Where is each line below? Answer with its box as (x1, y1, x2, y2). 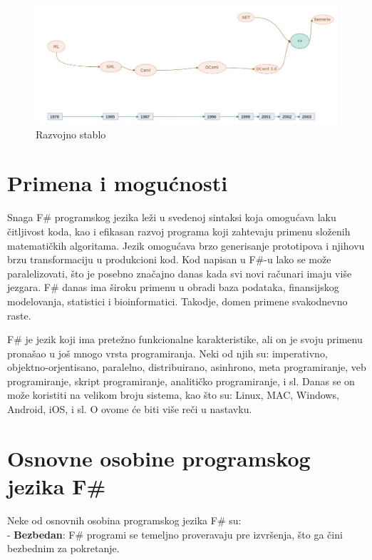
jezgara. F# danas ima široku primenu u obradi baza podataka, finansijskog (7, 280, 339, 295)
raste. (7, 307, 31, 322)
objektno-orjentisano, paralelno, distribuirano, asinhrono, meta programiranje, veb (7, 360, 366, 375)
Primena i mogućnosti (7, 168, 228, 198)
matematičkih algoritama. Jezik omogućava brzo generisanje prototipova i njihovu (7, 238, 365, 253)
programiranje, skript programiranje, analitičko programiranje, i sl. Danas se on (7, 373, 355, 388)
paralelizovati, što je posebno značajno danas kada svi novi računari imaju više (7, 265, 352, 280)
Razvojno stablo (36, 126, 106, 141)
